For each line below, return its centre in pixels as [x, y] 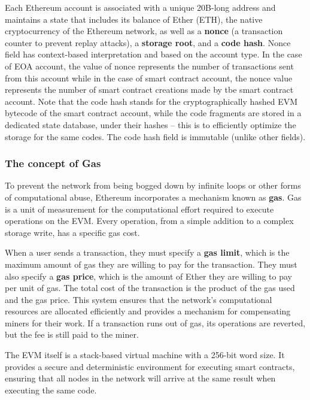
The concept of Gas [53, 163]
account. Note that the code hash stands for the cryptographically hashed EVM [151, 101]
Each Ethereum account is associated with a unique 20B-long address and [140, 7]
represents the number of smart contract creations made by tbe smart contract [149, 90]
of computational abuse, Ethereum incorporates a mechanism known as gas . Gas [153, 197]
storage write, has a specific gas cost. [72, 232]
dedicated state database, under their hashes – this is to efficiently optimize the [151, 124]
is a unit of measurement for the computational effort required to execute [139, 209]
